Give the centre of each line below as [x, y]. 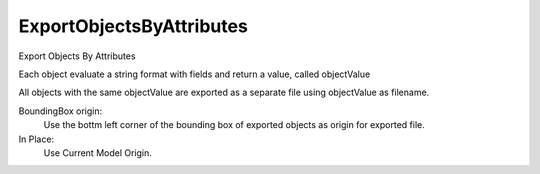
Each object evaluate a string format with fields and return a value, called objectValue [194, 74]
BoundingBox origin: [60, 111]
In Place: [36, 139]
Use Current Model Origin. [97, 152]
